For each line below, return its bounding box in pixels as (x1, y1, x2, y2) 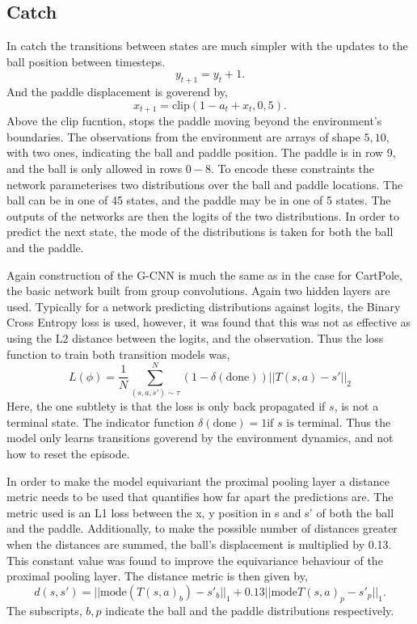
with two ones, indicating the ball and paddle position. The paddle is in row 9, (6, 144, 396, 161)
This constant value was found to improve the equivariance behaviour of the (6, 551, 383, 568)
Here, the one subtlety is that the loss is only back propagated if (6, 398, 326, 415)
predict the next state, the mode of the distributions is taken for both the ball (6, 223, 394, 240)
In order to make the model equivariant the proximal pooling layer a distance (6, 472, 390, 489)
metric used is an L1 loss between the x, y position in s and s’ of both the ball (6, 504, 394, 521)
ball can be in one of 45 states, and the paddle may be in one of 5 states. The (6, 192, 391, 209)
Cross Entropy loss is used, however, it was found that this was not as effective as (6, 314, 411, 331)
